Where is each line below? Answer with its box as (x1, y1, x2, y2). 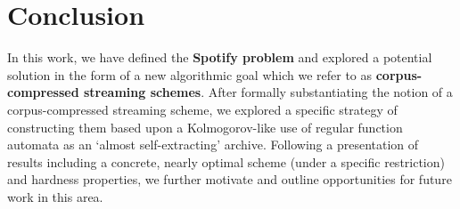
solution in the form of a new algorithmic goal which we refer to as (7, 65, 373, 84)
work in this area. (7, 187, 103, 205)
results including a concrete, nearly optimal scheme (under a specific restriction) (7, 152, 445, 171)
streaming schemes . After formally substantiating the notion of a (83, 83, 453, 101)
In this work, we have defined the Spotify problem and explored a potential (7, 48, 432, 67)
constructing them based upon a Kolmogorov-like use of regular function (7, 117, 403, 136)
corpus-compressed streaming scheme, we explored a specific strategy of (7, 100, 398, 118)
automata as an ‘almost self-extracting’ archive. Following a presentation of (7, 135, 419, 154)
